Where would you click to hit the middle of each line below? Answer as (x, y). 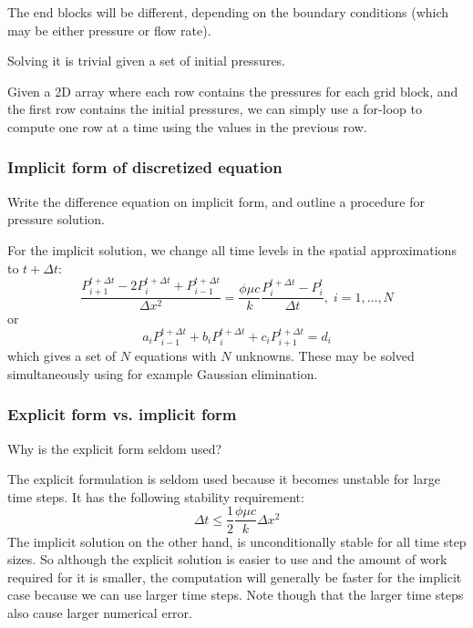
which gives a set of (62, 356)
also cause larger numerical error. (100, 612)
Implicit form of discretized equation (145, 167)
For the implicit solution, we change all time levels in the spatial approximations (232, 249)
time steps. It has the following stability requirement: (156, 496)
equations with (175, 356)
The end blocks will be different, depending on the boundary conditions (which (228, 12)
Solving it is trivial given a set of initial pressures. (147, 61)
